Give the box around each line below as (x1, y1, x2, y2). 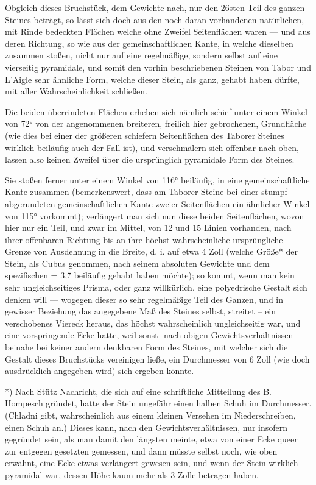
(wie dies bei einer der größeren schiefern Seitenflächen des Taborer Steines (5, 129, 284, 141)
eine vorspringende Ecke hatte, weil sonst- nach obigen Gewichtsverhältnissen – (5, 328, 300, 341)
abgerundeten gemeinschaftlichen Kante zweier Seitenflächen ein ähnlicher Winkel (5, 197, 310, 210)
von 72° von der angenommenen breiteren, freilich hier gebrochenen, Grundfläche (5, 117, 307, 130)
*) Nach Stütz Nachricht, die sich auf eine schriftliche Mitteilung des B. (5, 384, 272, 397)
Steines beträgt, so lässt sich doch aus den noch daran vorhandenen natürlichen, (5, 13, 304, 26)
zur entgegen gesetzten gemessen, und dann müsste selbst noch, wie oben (5, 444, 278, 457)
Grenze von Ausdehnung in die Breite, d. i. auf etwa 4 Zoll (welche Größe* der (5, 245, 298, 258)
